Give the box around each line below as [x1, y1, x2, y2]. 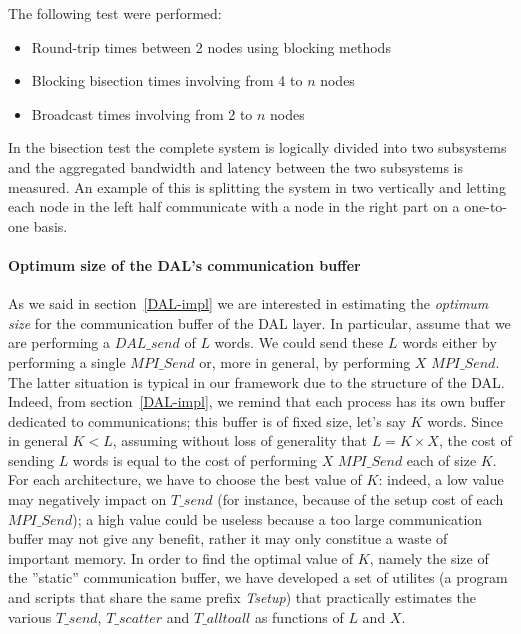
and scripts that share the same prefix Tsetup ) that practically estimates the [8, 587, 477, 608]
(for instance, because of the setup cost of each [217, 489, 504, 510]
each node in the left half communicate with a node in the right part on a [8, 196, 460, 217]
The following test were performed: [8, 3, 222, 23]
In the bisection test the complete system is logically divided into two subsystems [8, 137, 507, 158]
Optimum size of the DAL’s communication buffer [8, 254, 361, 275]
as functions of [254, 606, 344, 627]
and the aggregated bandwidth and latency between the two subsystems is [8, 156, 464, 177]
